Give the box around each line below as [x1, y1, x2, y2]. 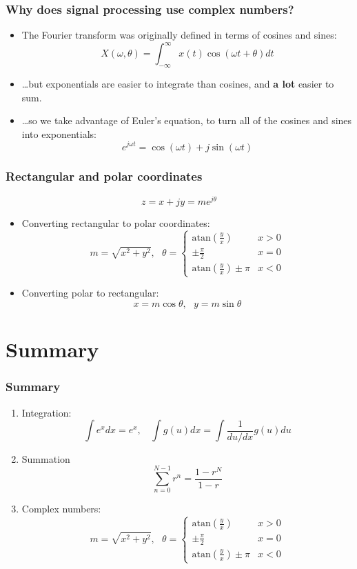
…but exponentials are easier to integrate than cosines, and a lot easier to [21, 77, 334, 91]
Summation [21, 451, 70, 466]
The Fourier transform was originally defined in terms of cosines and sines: [21, 28, 337, 42]
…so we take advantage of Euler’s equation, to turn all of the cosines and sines [21, 113, 352, 128]
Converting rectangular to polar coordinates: [21, 215, 210, 230]
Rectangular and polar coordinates [6, 168, 203, 185]
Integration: [21, 405, 72, 419]
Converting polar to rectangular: [21, 286, 159, 300]
